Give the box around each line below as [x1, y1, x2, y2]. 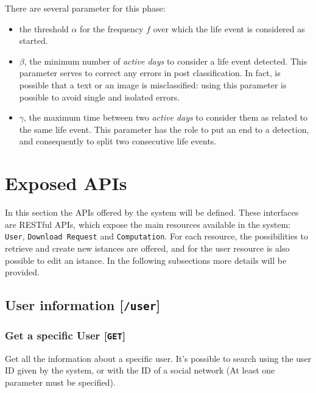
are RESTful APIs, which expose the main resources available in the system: [5, 218, 290, 230]
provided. [5, 266, 40, 278]
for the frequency [80, 22, 144, 35]
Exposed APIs [5, 171, 127, 196]
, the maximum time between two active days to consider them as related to [24, 111, 308, 124]
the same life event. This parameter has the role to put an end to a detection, [19, 122, 309, 135]
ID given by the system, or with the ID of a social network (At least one [5, 364, 275, 377]
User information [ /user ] [5, 296, 161, 314]
